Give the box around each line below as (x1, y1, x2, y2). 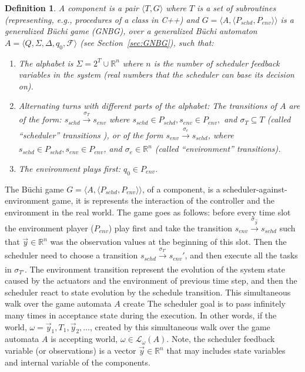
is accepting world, (51, 333, 118, 345)
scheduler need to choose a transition (5, 249, 138, 261)
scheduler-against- (223, 182, 287, 195)
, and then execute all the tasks (185, 249, 298, 261)
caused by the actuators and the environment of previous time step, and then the (5, 274, 297, 287)
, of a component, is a (142, 182, 220, 195)
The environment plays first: (18, 162, 120, 174)
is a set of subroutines (197, 2, 276, 14)
